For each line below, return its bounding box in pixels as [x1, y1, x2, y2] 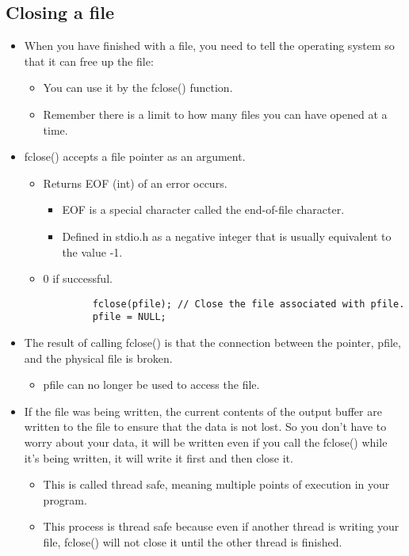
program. [43, 491, 87, 508]
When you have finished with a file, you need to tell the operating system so [24, 37, 395, 54]
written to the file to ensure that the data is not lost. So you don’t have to [24, 418, 387, 435]
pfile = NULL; [92, 311, 166, 323]
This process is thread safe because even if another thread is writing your [43, 518, 399, 535]
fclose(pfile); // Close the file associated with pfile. [92, 298, 405, 310]
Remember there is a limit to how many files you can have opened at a [43, 105, 388, 122]
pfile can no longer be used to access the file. [43, 376, 260, 393]
